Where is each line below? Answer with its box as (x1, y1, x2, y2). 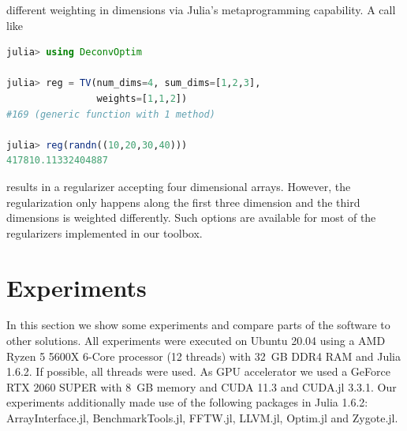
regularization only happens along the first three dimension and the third (6, 193, 360, 210)
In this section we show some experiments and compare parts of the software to (6, 317, 390, 333)
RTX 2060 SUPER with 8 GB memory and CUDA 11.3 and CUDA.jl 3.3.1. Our (6, 378, 397, 395)
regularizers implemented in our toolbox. (6, 224, 203, 241)
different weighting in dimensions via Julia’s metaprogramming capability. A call (6, 2, 396, 17)
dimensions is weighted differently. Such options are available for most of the (6, 209, 376, 226)
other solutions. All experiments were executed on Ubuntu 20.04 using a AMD (6, 332, 386, 349)
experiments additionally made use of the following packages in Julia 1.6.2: (6, 394, 368, 410)
